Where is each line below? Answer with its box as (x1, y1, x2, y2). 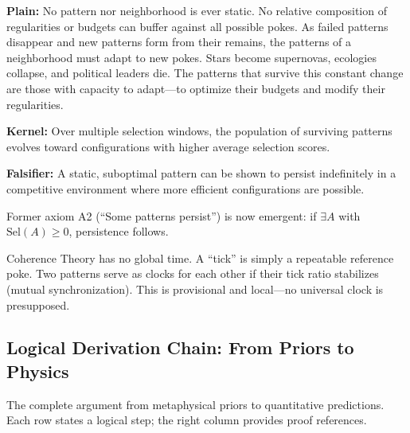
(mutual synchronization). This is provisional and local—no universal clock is (6, 280, 384, 297)
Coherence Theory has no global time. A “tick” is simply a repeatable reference (6, 249, 394, 266)
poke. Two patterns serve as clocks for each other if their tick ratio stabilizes (6, 265, 379, 282)
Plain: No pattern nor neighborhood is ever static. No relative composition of (6, 2, 387, 18)
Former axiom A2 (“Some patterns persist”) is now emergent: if (6, 207, 317, 224)
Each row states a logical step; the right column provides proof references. (6, 412, 367, 428)
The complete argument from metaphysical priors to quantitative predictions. (6, 396, 385, 412)
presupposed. (6, 296, 70, 313)
